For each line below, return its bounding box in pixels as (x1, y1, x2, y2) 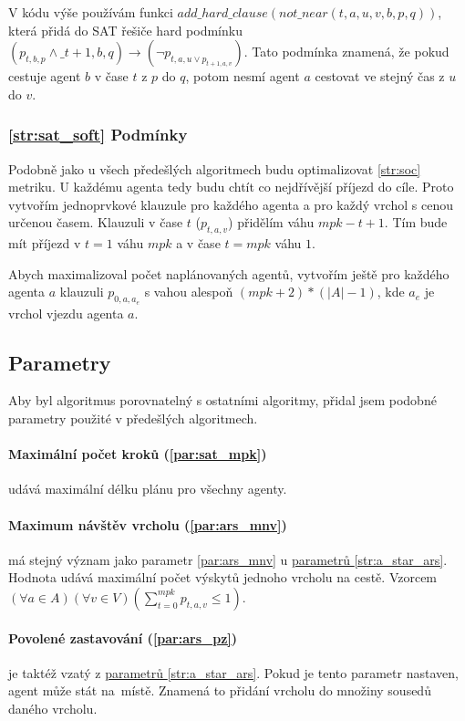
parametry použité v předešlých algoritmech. (8, 408, 258, 427)
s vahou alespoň (144, 282, 233, 301)
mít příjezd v (8, 234, 81, 253)
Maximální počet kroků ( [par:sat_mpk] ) (8, 444, 267, 464)
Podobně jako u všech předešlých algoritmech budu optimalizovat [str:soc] (8, 159, 421, 178)
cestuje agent (8, 67, 81, 86)
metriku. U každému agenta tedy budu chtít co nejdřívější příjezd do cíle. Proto (8, 177, 454, 196)
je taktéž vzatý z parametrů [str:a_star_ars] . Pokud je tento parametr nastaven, (8, 663, 459, 682)
